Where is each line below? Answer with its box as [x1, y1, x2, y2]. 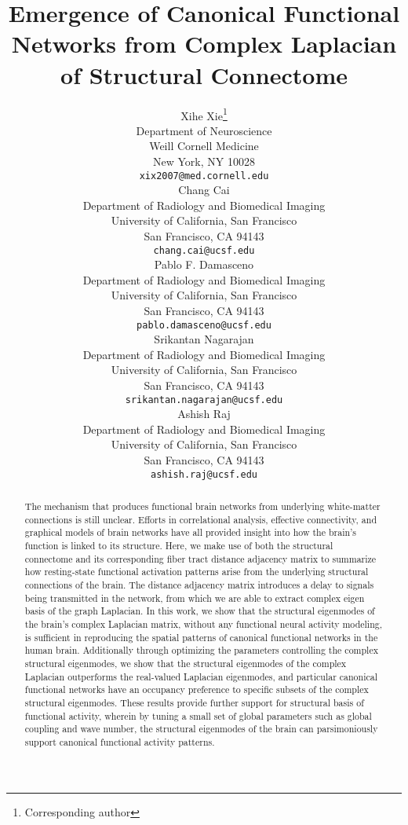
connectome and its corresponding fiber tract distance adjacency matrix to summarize [24, 552, 377, 565]
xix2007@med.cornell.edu [139, 170, 269, 181]
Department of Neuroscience [136, 122, 272, 138]
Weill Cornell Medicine [149, 137, 259, 154]
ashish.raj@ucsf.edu [150, 468, 258, 480]
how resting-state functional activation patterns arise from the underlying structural [24, 565, 369, 578]
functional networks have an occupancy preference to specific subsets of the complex [24, 683, 369, 696]
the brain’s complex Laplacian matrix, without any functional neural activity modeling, [24, 618, 383, 631]
